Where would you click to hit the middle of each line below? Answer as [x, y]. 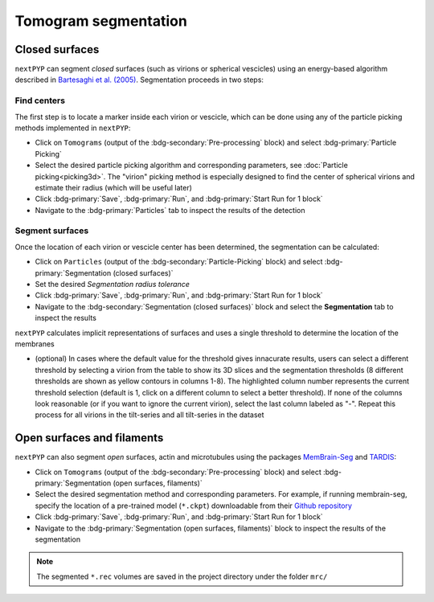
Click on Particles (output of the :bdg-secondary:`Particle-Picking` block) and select [179, 262]
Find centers [40, 100]
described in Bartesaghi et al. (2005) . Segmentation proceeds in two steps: [139, 80]
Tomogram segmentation [101, 21]
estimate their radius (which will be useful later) [114, 187]
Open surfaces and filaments [89, 438]
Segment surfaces [52, 231]
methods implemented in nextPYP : [73, 128]
